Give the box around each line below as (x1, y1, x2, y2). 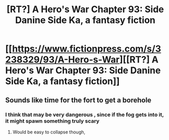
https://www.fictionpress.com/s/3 (12, 43, 161, 54)
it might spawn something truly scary (5, 117, 100, 124)
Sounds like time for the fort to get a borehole (5, 96, 152, 104)
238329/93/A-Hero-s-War (5, 54, 120, 66)
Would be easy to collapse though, (12, 129, 85, 135)
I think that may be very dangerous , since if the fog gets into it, (5, 111, 164, 118)
